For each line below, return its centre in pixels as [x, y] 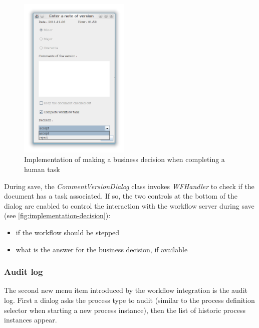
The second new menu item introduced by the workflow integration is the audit [126, 290]
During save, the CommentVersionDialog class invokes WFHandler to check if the [129, 186]
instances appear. [31, 320]
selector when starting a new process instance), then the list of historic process [125, 310]
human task [42, 169]
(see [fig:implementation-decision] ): [57, 215]
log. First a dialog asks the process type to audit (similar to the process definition [129, 300]
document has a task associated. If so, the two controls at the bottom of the [121, 196]
